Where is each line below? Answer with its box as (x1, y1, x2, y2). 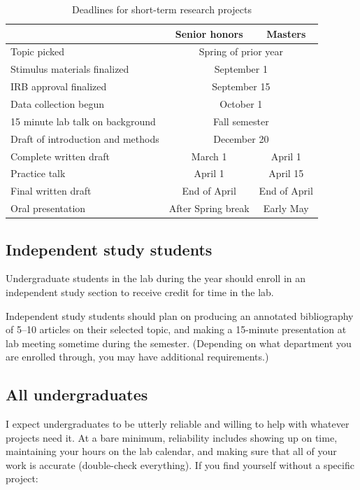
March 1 (191, 148, 227, 163)
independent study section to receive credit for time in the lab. (6, 284, 274, 299)
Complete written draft (10, 148, 110, 163)
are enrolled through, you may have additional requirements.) (6, 349, 269, 364)
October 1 (219, 96, 263, 111)
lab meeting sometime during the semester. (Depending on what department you (6, 335, 352, 350)
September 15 (212, 79, 271, 94)
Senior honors (175, 26, 243, 41)
